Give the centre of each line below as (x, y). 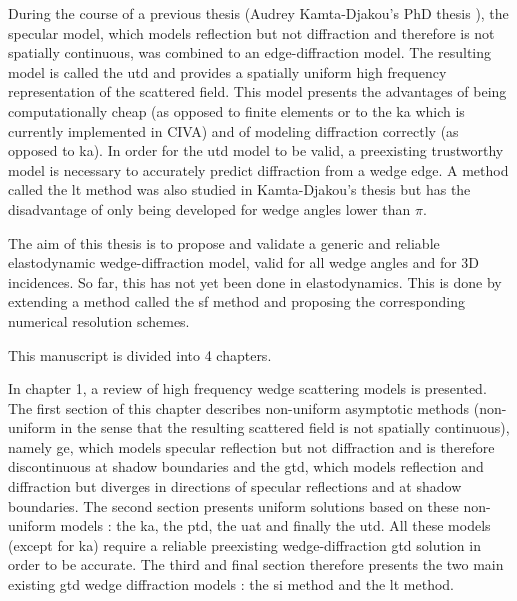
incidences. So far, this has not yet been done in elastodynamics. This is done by (255, 281)
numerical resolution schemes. (99, 320)
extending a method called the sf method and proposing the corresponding (236, 301)
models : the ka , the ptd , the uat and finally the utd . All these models (275, 525)
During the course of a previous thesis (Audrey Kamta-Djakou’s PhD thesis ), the (258, 13)
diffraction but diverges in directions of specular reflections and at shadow (235, 486)
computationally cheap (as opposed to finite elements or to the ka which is (236, 110)
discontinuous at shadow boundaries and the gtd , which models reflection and (246, 466)
